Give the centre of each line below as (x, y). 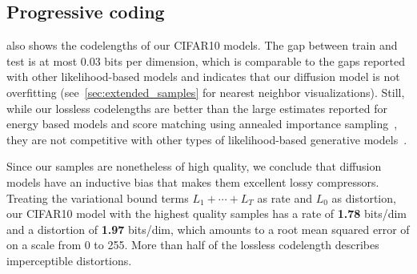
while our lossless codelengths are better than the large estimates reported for (197, 108)
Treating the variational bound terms (98, 197)
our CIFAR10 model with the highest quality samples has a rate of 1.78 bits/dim (207, 214)
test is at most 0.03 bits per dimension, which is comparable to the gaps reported (206, 60)
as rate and (285, 197)
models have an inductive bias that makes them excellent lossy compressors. (193, 181)
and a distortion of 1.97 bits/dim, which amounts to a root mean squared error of (208, 229)
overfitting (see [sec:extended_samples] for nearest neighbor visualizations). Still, (206, 92)
